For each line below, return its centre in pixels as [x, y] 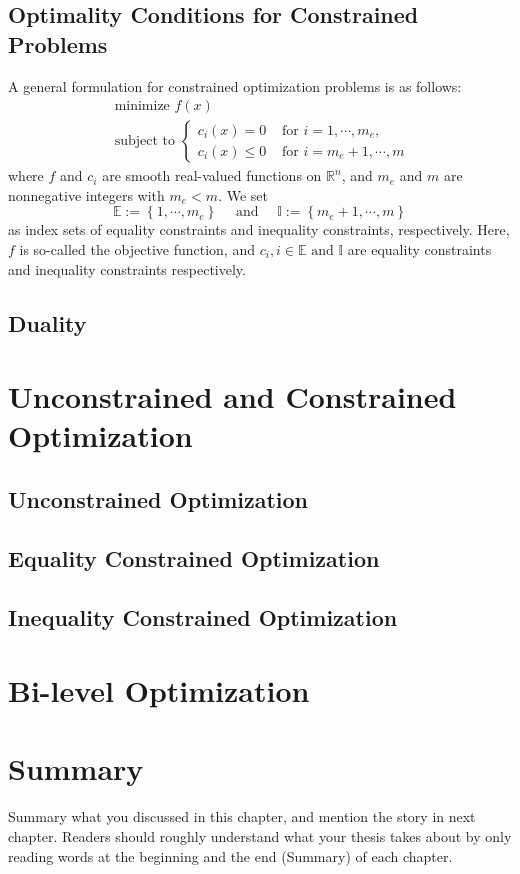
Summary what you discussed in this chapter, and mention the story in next [242, 816]
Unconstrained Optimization [158, 498]
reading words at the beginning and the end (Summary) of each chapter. [230, 855]
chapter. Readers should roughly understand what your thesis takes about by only [260, 836]
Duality [47, 322]
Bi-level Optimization [159, 690]
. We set [243, 194]
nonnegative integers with [86, 194]
